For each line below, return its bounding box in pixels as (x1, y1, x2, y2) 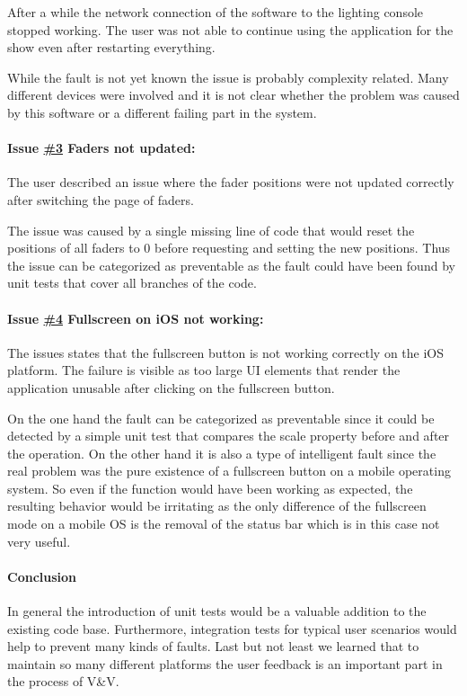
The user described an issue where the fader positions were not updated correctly (7, 173, 454, 192)
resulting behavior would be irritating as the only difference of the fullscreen (7, 496, 427, 515)
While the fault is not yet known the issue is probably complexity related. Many (7, 67, 449, 86)
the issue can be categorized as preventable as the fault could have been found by (7, 255, 455, 274)
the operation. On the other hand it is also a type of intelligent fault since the (7, 443, 436, 462)
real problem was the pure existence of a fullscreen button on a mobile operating (7, 461, 451, 480)
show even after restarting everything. (7, 38, 216, 57)
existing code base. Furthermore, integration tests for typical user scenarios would (7, 619, 457, 638)
